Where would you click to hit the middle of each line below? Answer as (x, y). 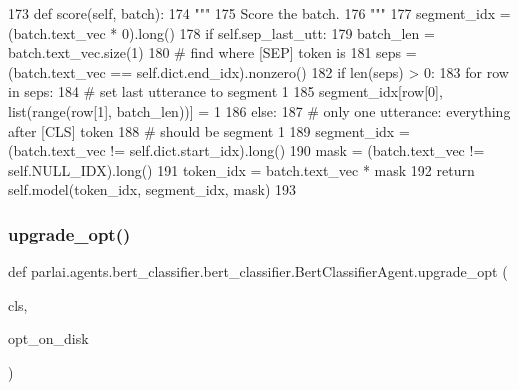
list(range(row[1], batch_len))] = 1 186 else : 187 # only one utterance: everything (259, 110)
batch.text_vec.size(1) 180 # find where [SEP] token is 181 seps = (212, 52)
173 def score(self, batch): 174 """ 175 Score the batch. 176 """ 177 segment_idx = (259, 13)
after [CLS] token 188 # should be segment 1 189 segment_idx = (209, 130)
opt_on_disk (48, 338)
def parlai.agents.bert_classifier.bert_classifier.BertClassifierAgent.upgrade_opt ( (258, 271)
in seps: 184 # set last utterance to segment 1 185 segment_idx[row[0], (225, 91)
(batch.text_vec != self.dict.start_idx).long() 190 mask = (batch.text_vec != (246, 150)
